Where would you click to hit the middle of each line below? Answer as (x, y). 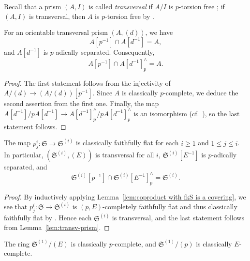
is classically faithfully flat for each (127, 143)
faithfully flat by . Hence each (48, 218)
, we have (159, 32)
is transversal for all (125, 155)
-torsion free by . (130, 16)
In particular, (24, 155)
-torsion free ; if (202, 6)
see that (16, 207)
